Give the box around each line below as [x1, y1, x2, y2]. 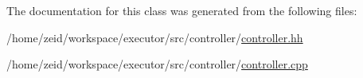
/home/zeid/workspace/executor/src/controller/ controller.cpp [6, 56, 308, 72]
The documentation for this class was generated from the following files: [6, 2, 357, 18]
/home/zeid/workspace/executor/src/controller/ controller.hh [6, 29, 303, 45]
